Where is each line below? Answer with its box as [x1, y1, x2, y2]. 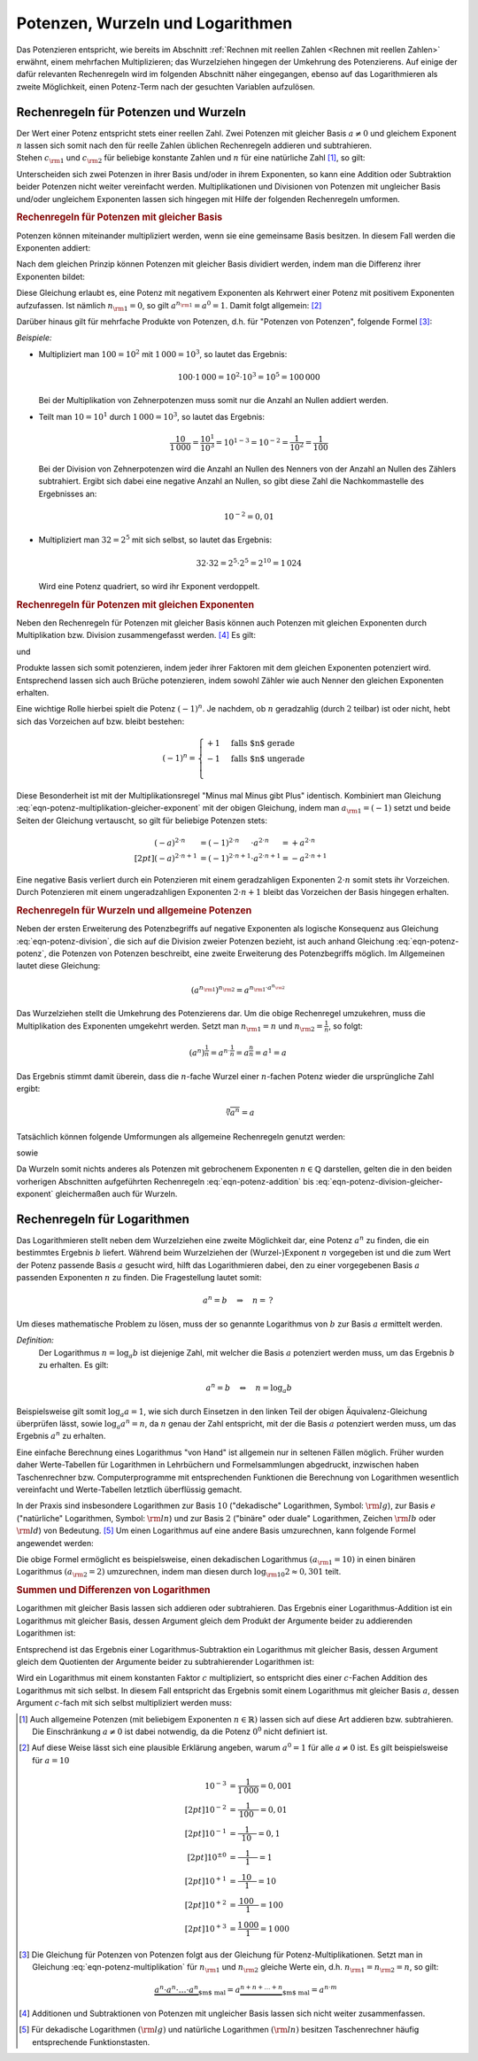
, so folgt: [328, 1020, 363, 1031]
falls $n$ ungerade [230, 753, 305, 764]
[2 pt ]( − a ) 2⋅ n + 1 [134, 852, 198, 863]
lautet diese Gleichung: [16, 961, 101, 971]
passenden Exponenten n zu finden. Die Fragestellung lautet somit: [16, 1272, 262, 1283]
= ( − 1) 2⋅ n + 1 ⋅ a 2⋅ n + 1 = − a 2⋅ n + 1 [200, 852, 328, 863]
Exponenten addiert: [16, 243, 91, 253]
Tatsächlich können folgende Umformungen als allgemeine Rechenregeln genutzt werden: [16, 1131, 345, 1142]
